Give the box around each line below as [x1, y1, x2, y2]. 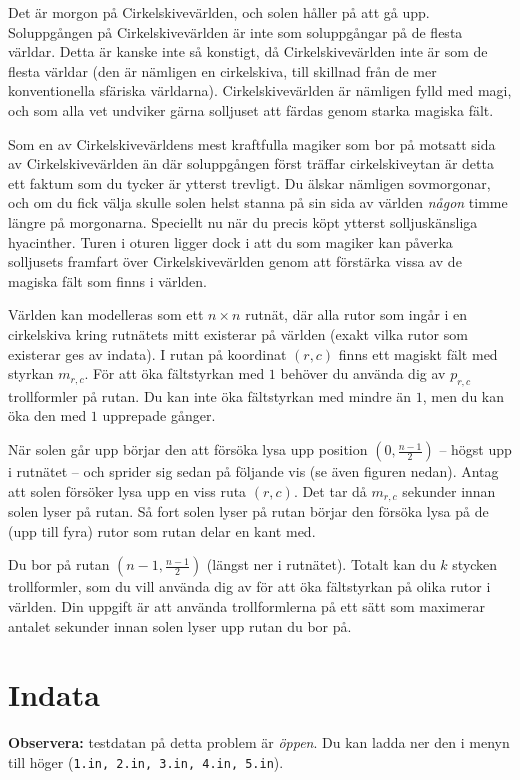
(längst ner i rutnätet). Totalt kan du [206, 554, 436, 575]
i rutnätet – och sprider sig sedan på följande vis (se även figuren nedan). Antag [8, 461, 499, 482]
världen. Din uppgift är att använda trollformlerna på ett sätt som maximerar [8, 595, 486, 616]
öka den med [8, 405, 87, 426]
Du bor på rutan [8, 554, 110, 575]
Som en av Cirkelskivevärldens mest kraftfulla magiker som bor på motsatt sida [8, 133, 496, 154]
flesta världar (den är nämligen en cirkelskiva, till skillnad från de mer [8, 60, 437, 81]
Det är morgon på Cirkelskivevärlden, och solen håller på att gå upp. [8, 2, 430, 22]
